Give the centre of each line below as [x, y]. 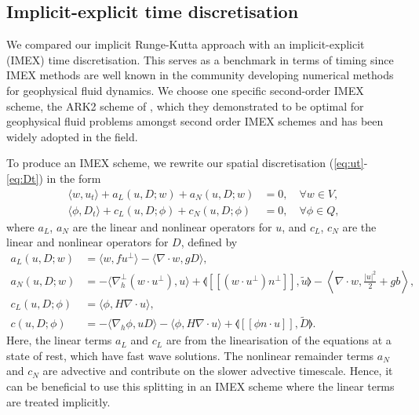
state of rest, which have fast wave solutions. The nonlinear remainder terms [190, 355]
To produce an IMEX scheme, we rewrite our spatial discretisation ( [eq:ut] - [187, 163]
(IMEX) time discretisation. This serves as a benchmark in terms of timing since [200, 59]
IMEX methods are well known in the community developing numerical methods [200, 75]
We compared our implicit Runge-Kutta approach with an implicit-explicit [186, 44]
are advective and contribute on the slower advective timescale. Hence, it [218, 371]
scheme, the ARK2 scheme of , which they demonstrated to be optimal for [185, 106]
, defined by [209, 242]
